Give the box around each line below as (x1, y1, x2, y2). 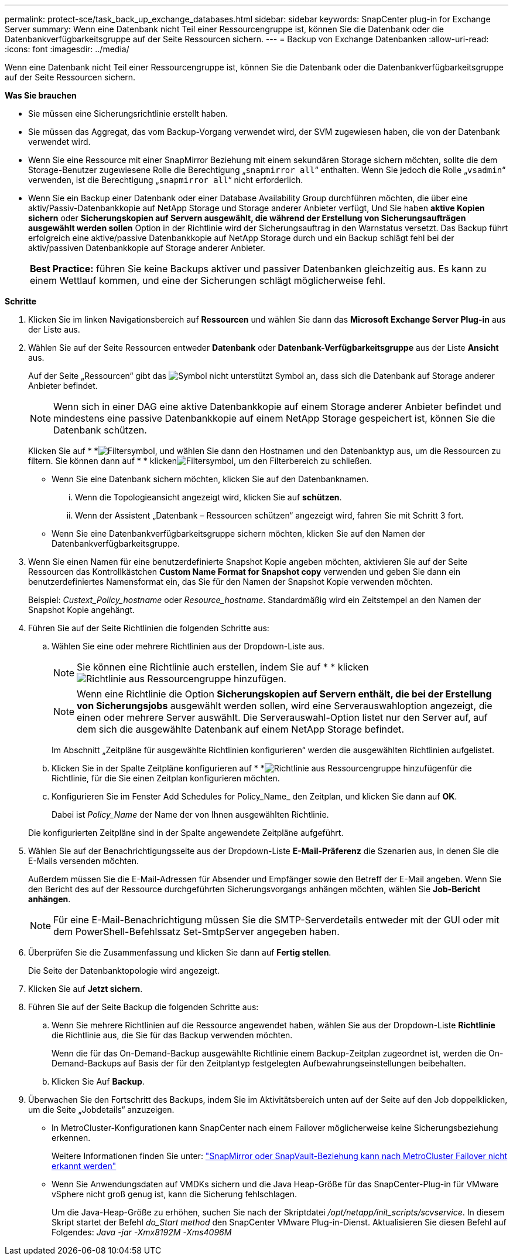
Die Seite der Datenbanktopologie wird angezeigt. (28, 966, 220, 976)
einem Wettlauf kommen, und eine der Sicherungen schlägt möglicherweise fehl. (30, 275, 386, 286)
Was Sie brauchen (5, 90, 77, 100)
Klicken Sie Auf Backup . (52, 1076, 145, 1086)
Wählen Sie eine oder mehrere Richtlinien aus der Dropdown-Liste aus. (52, 641, 325, 651)
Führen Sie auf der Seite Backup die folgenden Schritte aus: (28, 1002, 259, 1012)
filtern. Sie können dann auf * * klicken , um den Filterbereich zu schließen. (28, 456, 372, 466)
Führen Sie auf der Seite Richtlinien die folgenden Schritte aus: (28, 623, 269, 633)
